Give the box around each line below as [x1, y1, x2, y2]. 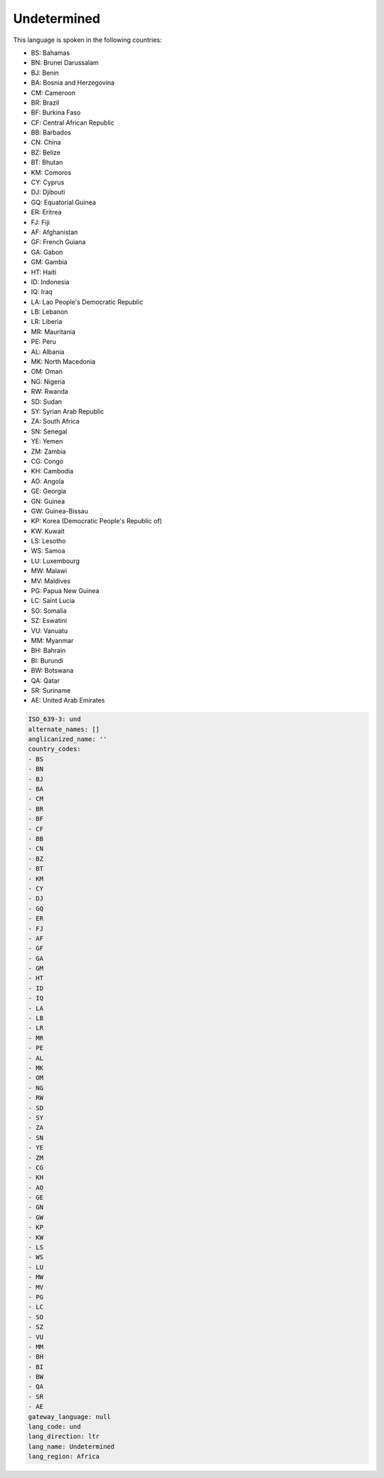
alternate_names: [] [28, 725, 100, 733]
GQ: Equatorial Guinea [31, 198, 96, 206]
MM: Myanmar [31, 636, 74, 644]
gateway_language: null [28, 1413, 112, 1420]
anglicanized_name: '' [28, 735, 107, 743]
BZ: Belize [31, 148, 60, 157]
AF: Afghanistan [31, 228, 78, 236]
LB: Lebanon [31, 308, 68, 316]
